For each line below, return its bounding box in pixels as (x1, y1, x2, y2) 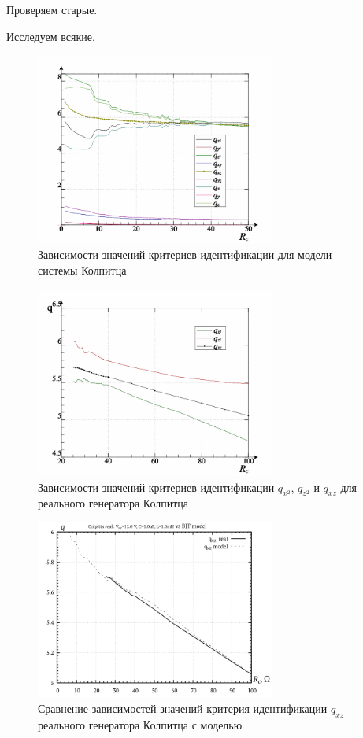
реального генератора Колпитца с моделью (38, 717, 243, 733)
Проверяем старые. (6, 2, 98, 17)
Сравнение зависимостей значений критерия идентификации (38, 700, 328, 717)
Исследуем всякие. (6, 28, 95, 44)
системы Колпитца (38, 262, 127, 279)
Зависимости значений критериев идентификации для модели (38, 246, 332, 263)
